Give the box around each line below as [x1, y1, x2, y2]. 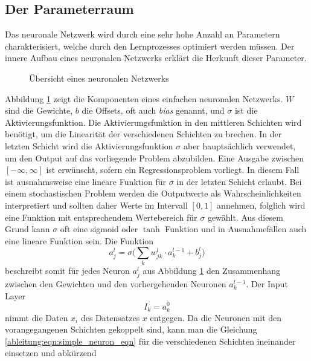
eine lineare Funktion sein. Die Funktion [5, 234, 154, 247]
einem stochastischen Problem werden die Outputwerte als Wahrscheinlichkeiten [5, 187, 301, 200]
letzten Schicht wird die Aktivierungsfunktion [5, 139, 173, 152]
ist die [234, 104, 258, 117]
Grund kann [5, 223, 50, 235]
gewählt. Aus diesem [207, 210, 283, 223]
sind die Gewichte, [5, 104, 73, 117]
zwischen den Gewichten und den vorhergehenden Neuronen [5, 278, 226, 290]
